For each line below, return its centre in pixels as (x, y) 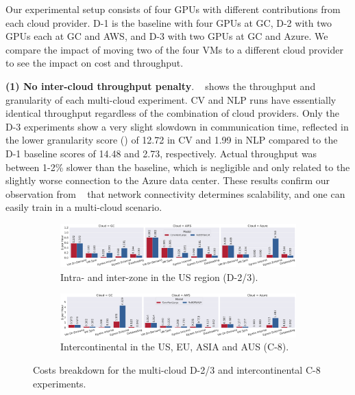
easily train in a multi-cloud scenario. (84, 207)
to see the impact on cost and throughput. (95, 63)
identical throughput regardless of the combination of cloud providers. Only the (172, 113)
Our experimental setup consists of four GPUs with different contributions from (173, 9)
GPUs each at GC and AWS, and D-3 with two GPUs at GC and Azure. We (167, 36)
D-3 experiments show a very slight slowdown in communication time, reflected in (177, 126)
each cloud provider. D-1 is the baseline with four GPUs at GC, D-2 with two (169, 22)
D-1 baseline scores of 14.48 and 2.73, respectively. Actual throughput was (161, 153)
